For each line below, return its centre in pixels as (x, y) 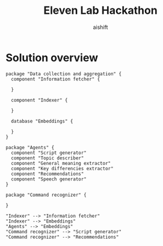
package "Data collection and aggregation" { (63, 74)
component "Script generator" (49, 153)
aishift (100, 27)
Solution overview (52, 57)
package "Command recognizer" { (46, 195)
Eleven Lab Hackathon (100, 11)
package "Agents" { (30, 147)
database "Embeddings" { (42, 121)
